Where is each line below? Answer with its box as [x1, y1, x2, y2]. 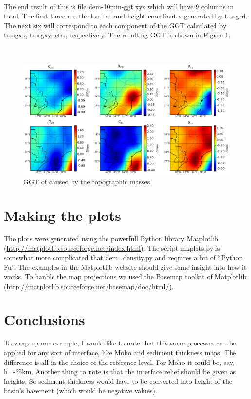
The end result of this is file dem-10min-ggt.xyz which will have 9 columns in [4, 1, 234, 11]
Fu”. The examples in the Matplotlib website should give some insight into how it [4, 262, 247, 272]
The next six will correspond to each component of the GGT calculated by [4, 20, 227, 30]
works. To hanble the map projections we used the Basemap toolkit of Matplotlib [4, 272, 247, 282]
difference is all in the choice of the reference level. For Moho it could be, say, [4, 357, 234, 367]
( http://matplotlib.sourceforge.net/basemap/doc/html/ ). [4, 281, 174, 291]
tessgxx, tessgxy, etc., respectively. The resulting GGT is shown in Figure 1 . [4, 30, 231, 40]
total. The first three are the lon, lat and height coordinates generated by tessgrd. [4, 11, 248, 21]
